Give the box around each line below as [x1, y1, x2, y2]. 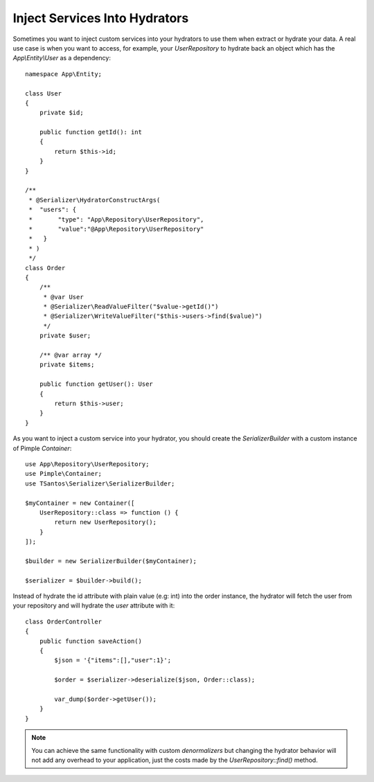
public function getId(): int [39, 128, 142, 136]
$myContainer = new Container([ [25, 499, 135, 507]
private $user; [39, 332, 91, 339]
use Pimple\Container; [25, 470, 103, 478]
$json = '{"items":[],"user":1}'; [54, 657, 172, 664]
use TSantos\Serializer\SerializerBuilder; [25, 479, 175, 488]
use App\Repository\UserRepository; [25, 460, 150, 468]
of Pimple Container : [12, 444, 72, 452]
